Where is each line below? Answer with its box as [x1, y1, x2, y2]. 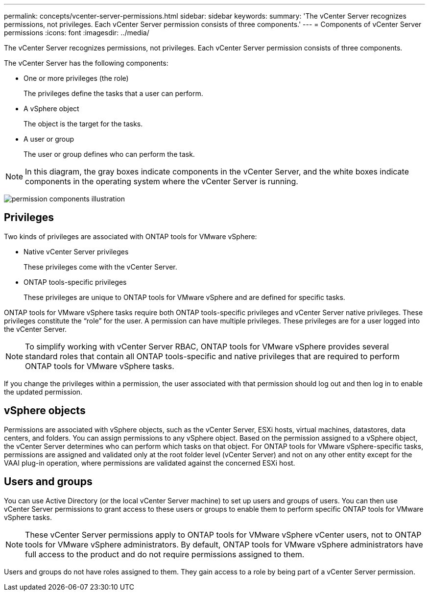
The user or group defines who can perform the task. [24, 150, 195, 158]
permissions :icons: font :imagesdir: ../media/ [4, 28, 149, 37]
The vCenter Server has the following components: [4, 59, 168, 67]
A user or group [24, 135, 74, 143]
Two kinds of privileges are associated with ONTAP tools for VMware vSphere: [4, 232, 257, 241]
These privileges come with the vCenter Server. [24, 262, 177, 271]
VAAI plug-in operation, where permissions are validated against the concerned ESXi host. [4, 458, 295, 467]
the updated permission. [4, 387, 83, 396]
